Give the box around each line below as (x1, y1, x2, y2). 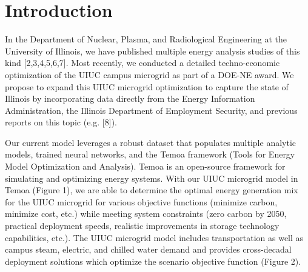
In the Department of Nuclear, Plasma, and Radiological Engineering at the (5, 33, 287, 45)
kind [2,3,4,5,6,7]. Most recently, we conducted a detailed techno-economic (5, 56, 280, 69)
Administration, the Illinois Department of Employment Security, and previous (5, 104, 298, 116)
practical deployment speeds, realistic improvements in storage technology (5, 219, 280, 232)
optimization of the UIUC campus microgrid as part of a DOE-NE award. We (5, 68, 294, 81)
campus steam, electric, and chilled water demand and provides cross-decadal (5, 243, 292, 256)
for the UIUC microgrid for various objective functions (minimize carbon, (5, 195, 278, 208)
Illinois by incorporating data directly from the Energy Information (5, 92, 255, 105)
